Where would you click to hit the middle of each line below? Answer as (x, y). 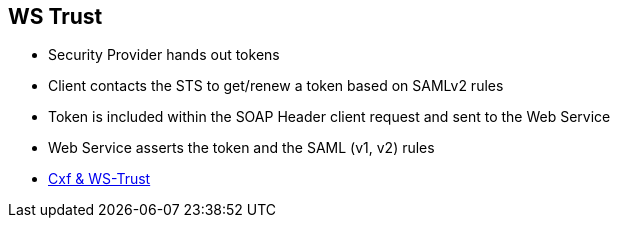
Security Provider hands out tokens (164, 55)
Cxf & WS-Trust (99, 179)
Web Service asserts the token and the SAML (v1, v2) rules (241, 148)
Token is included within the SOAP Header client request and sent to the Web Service (329, 117)
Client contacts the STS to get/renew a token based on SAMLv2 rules (276, 86)
